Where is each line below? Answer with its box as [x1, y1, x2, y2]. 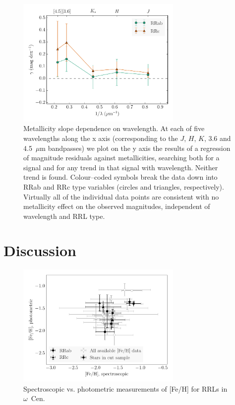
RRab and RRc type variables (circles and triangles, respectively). [23, 182, 224, 192]
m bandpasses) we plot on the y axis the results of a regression [40, 142, 231, 153]
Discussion [3, 240, 76, 260]
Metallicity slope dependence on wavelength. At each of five [23, 123, 205, 134]
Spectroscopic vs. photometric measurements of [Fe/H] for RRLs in [23, 383, 228, 394]
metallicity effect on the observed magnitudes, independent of [23, 201, 210, 211]
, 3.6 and [204, 133, 231, 143]
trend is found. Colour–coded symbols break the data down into [23, 172, 218, 182]
